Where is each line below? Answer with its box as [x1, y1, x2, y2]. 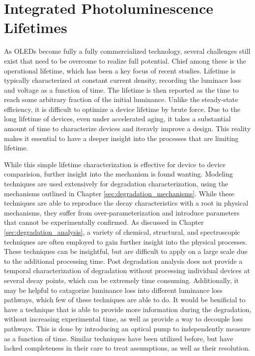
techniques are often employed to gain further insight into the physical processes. [4, 236, 248, 247]
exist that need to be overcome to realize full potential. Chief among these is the [4, 55, 246, 66]
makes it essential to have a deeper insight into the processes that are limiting [4, 133, 239, 143]
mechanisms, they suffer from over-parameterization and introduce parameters [4, 207, 240, 217]
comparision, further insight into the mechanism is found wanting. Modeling [4, 169, 233, 179]
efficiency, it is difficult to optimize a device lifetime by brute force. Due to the [4, 104, 240, 114]
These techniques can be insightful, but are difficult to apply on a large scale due [4, 246, 248, 256]
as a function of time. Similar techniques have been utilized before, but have [4, 333, 233, 343]
